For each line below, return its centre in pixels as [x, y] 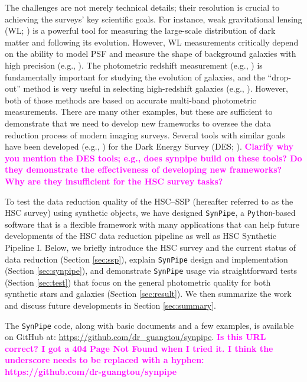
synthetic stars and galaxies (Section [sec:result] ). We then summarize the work [148, 294]
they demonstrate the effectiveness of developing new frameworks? [143, 169]
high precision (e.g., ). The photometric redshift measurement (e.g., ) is [134, 65]
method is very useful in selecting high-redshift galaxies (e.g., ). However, [156, 88]
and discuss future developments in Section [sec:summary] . [110, 305]
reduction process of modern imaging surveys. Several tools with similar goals [145, 135]
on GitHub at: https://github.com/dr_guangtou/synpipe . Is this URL [135, 337]
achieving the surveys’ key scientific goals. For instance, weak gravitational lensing [153, 19]
